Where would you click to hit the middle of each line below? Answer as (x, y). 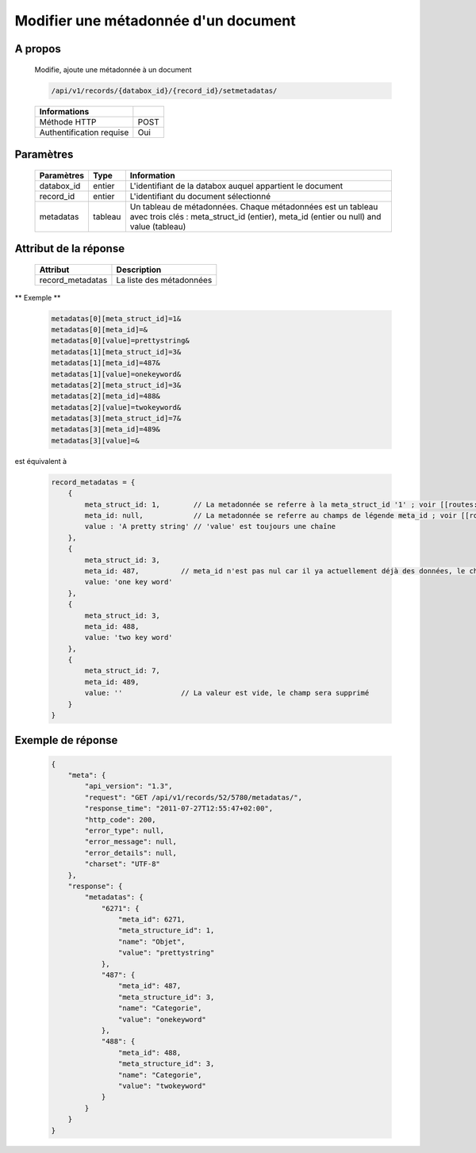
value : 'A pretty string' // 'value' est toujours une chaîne (210, 527)
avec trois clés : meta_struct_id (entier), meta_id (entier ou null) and (255, 216)
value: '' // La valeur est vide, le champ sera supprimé (227, 693)
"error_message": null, (131, 842)
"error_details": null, (131, 853)
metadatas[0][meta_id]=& (100, 329)
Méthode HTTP (68, 121)
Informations (64, 111)
